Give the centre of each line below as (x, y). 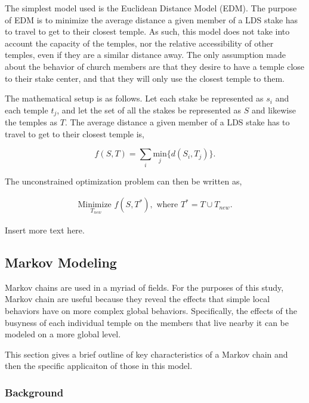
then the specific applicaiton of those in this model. (99, 366)
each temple (27, 110)
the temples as (31, 122)
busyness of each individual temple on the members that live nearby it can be (147, 322)
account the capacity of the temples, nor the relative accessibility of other (139, 43)
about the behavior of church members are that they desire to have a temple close (155, 66)
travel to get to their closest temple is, (75, 133)
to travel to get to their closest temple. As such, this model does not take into (147, 31)
